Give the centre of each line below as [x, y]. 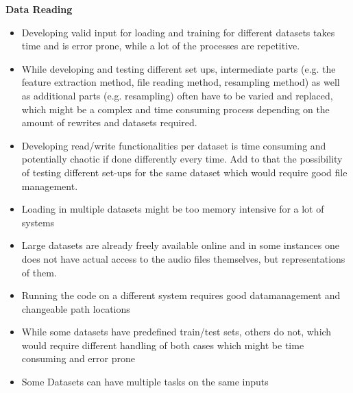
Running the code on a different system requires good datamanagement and [181, 295]
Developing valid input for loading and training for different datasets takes [178, 32]
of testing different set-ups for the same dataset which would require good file [184, 172]
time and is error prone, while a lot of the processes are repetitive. [161, 46]
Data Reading [39, 9]
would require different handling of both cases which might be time [163, 345]
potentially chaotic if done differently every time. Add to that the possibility [182, 159]
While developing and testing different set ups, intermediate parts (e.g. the [179, 68]
